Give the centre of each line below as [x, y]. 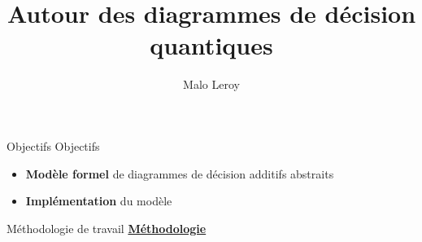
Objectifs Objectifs [53, 145]
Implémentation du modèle [99, 201]
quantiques [211, 45]
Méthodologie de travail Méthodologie [107, 228]
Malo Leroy [211, 84]
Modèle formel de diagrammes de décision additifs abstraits [180, 173]
